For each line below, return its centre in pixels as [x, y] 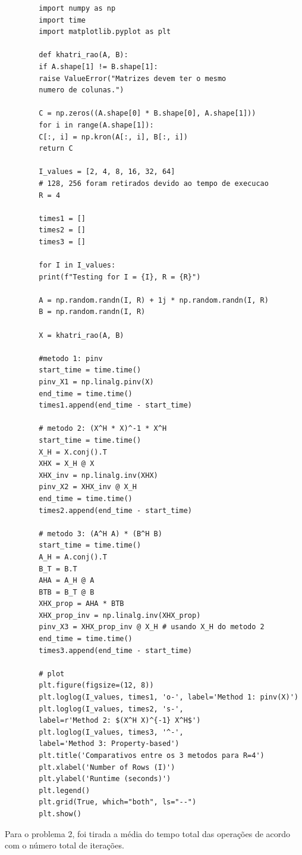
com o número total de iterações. [65, 845]
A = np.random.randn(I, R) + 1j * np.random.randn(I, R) [154, 300]
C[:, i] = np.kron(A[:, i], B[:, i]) [113, 137]
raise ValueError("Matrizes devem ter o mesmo [133, 78]
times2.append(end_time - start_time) [115, 510]
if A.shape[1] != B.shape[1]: [98, 66]
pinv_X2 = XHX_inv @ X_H [88, 487]
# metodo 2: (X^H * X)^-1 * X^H [103, 429]
